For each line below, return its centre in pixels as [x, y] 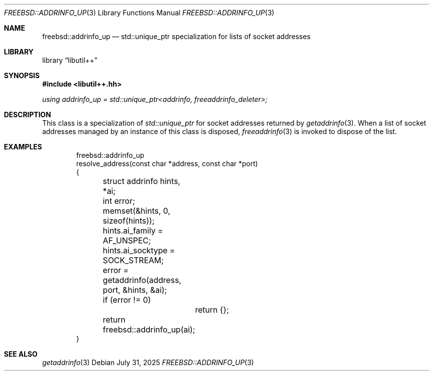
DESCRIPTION [28, 115]
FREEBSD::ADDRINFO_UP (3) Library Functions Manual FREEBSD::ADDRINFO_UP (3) [139, 13]
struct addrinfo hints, [142, 181]
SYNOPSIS [22, 75]
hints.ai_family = [133, 231]
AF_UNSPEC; [127, 240]
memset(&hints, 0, [137, 211]
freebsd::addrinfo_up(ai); [149, 329]
